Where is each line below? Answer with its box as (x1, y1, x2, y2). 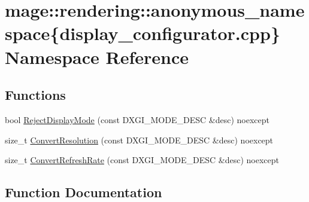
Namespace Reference (5, 44, 189, 69)
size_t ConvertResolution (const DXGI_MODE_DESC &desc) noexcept (5, 133, 274, 146)
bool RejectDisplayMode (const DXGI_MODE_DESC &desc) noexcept (5, 113, 269, 126)
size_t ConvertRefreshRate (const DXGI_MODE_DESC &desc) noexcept (5, 154, 279, 166)
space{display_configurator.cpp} (5, 21, 280, 45)
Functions (5, 85, 66, 104)
